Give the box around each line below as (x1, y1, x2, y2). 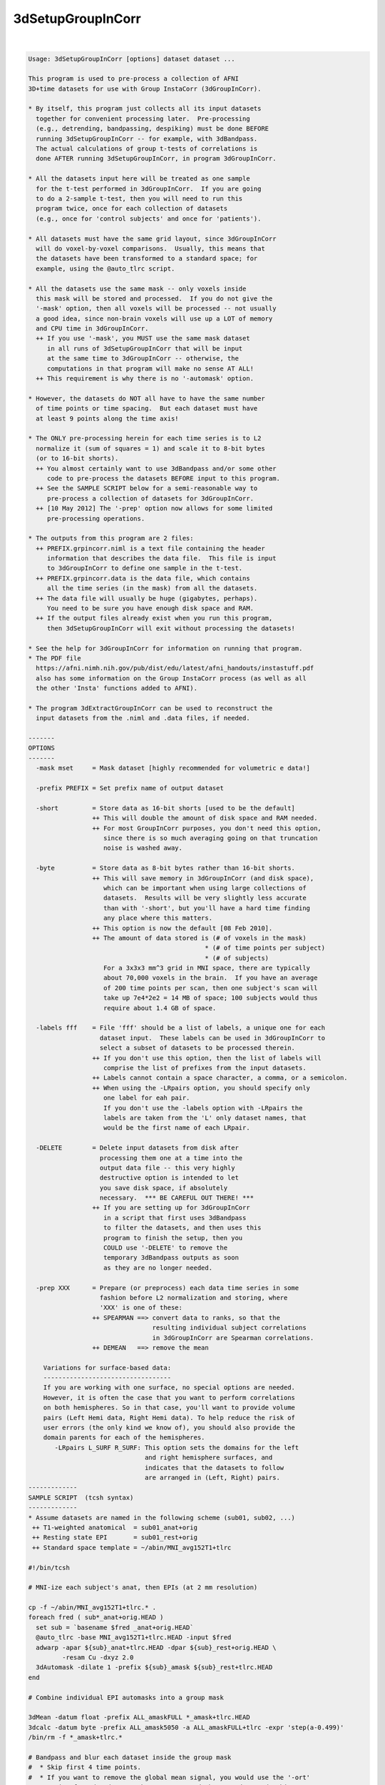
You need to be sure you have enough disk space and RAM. (46, 604, 255, 613)
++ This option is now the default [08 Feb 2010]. (91, 924, 273, 932)
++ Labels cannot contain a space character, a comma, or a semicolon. (91, 1074, 349, 1082)
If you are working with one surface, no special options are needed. (43, 1384, 296, 1392)
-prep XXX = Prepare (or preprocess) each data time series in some (36, 1284, 299, 1292)
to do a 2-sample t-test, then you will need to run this (36, 195, 243, 203)
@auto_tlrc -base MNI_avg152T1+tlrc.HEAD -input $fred (36, 1634, 232, 1641)
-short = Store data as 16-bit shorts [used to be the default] (36, 804, 296, 812)
